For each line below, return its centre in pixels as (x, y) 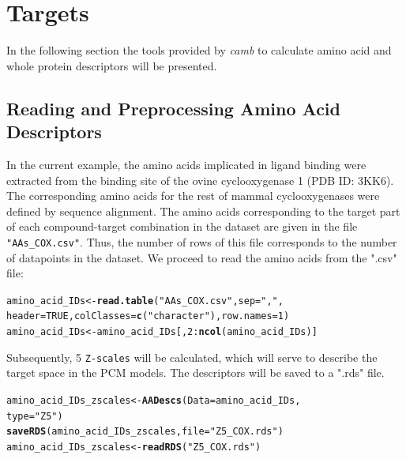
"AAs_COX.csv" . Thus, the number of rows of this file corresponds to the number (202, 241)
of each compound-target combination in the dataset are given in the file (182, 226)
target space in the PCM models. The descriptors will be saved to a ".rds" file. (195, 372)
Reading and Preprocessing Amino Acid (173, 108)
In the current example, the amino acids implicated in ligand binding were (186, 164)
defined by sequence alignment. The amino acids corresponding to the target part (203, 211)
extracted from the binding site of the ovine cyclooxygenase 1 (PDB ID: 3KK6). (200, 180)
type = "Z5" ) (35, 416)
